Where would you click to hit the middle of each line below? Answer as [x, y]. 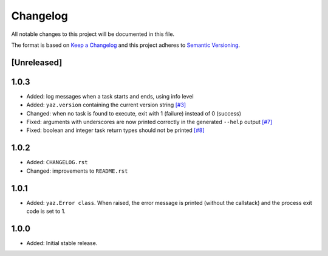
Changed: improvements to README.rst [77, 171]
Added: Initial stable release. [62, 243]
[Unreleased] [37, 62]
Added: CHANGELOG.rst [57, 162]
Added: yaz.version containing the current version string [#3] [106, 105]
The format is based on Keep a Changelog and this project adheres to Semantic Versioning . [125, 45]
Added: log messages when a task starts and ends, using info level [110, 96]
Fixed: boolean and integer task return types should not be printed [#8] [115, 130]
